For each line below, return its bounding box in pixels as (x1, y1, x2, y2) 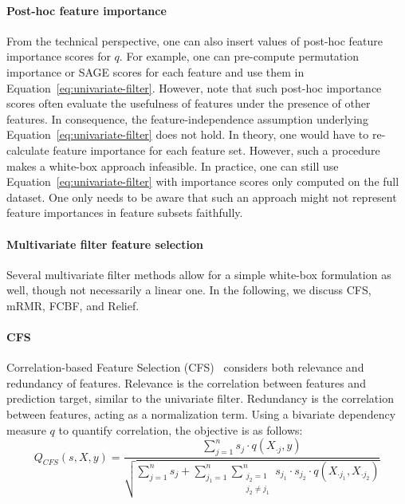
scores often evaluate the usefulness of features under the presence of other (6, 95, 371, 112)
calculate (6, 141, 49, 158)
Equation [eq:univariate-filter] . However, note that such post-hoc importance (6, 79, 382, 96)
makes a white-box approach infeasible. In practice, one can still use (6, 157, 339, 174)
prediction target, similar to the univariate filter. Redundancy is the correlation (6, 390, 394, 407)
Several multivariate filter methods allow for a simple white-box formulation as (6, 266, 391, 282)
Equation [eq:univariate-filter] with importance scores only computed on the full (6, 173, 399, 190)
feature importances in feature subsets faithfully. (6, 204, 243, 221)
